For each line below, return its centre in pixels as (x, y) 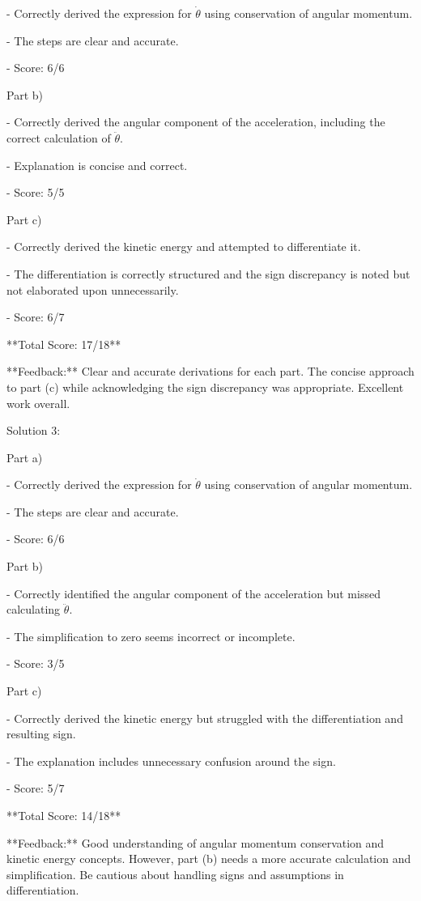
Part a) (25, 457)
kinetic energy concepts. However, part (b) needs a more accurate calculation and (209, 858)
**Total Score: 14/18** (64, 815)
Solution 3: (34, 430)
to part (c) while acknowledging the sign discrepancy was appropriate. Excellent (205, 387)
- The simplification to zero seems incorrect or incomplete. (151, 636)
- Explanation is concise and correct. (97, 165)
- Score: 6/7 (36, 317)
